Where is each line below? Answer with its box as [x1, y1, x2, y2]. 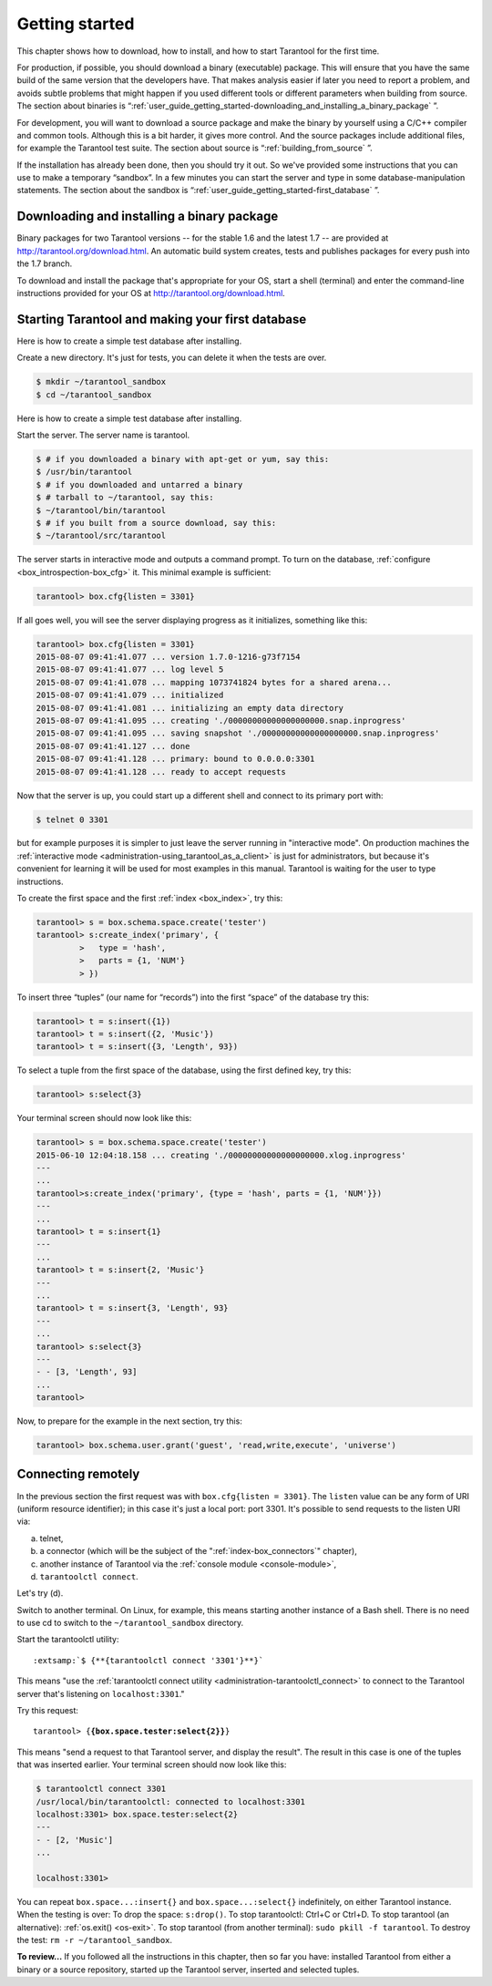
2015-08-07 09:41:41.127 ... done [36, 741, 190, 751]
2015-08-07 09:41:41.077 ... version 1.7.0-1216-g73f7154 [36, 652, 301, 663]
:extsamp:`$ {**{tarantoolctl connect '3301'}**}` [33, 1655, 264, 1665]
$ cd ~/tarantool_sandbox [36, 389, 152, 400]
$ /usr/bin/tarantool [36, 467, 133, 478]
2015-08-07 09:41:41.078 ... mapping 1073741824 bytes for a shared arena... [36, 677, 392, 687]
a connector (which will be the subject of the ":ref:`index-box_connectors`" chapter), [39, 1546, 357, 1557]
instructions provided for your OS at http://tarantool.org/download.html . [16, 287, 286, 298]
